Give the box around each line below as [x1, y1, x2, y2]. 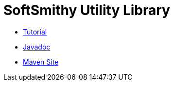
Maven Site [23, 57, 59, 66]
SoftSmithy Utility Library [3, 2, 170, 18]
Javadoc [23, 42, 51, 51]
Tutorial [23, 27, 47, 36]
